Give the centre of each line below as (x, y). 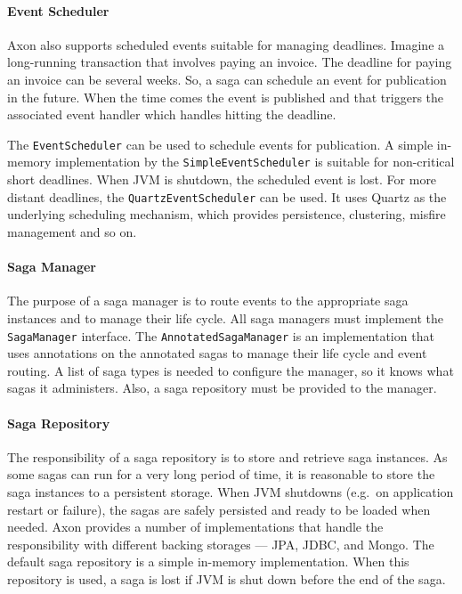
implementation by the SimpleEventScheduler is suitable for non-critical (255, 162)
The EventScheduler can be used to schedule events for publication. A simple (220, 144)
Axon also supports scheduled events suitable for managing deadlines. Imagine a (226, 44)
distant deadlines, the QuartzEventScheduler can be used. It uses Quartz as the (227, 196)
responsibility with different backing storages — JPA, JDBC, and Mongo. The (221, 544)
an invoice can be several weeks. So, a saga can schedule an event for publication (227, 79)
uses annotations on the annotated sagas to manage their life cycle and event (217, 353)
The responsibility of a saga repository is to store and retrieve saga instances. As (227, 456)
